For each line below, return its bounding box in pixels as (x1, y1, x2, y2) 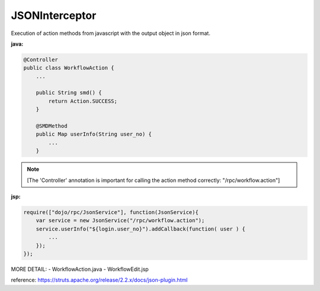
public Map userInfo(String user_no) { (36, 131, 152, 137)
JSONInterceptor (11, 9, 97, 22)
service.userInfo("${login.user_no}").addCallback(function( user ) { (36, 225, 246, 232)
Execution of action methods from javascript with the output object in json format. (11, 30, 210, 37)
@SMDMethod (36, 123, 68, 130)
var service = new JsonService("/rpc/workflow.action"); (36, 217, 205, 224)
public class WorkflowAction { (23, 65, 115, 71)
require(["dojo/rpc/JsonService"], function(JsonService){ (23, 209, 199, 216)
